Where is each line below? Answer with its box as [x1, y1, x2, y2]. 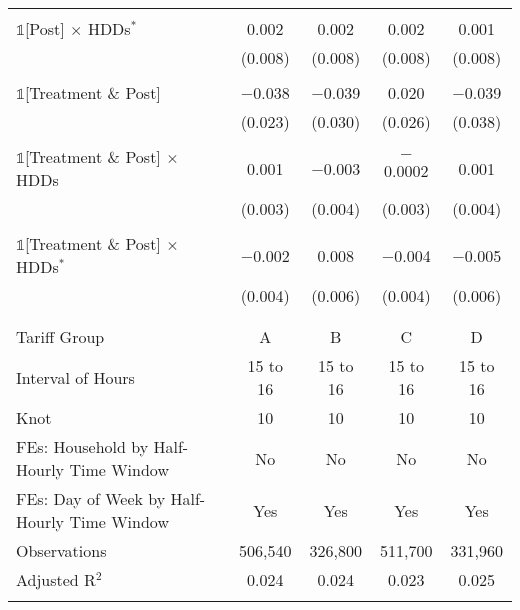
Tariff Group [16, 325, 105, 348]
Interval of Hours [16, 365, 135, 389]
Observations [16, 539, 107, 562]
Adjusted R [16, 568, 96, 591]
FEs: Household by [16, 435, 149, 458]
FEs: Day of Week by [16, 487, 166, 510]
